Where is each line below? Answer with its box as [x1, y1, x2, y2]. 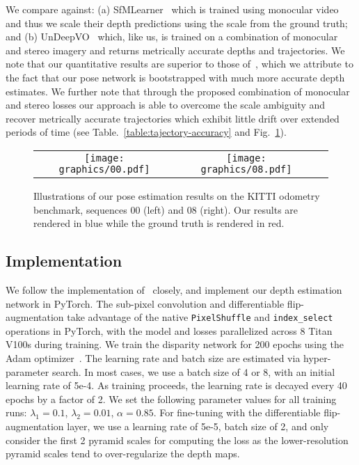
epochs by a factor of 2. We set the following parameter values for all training [6, 391, 337, 406]
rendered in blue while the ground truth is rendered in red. [33, 216, 285, 230]
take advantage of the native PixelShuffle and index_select [67, 310, 333, 324]
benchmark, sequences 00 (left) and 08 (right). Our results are [33, 202, 298, 216]
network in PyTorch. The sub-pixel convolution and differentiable [6, 296, 285, 310]
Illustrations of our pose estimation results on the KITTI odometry [33, 188, 320, 203]
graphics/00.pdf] [58, 163, 150, 175]
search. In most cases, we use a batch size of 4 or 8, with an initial [51, 364, 335, 379]
